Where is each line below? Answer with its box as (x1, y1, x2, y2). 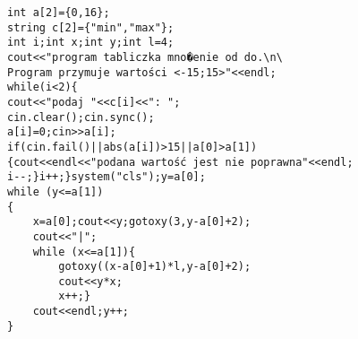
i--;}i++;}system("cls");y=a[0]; (7, 170, 206, 184)
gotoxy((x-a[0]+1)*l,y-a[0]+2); (58, 260, 251, 274)
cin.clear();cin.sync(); (7, 110, 155, 124)
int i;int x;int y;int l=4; (7, 36, 175, 49)
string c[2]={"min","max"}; (7, 21, 175, 34)
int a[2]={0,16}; (7, 6, 110, 19)
